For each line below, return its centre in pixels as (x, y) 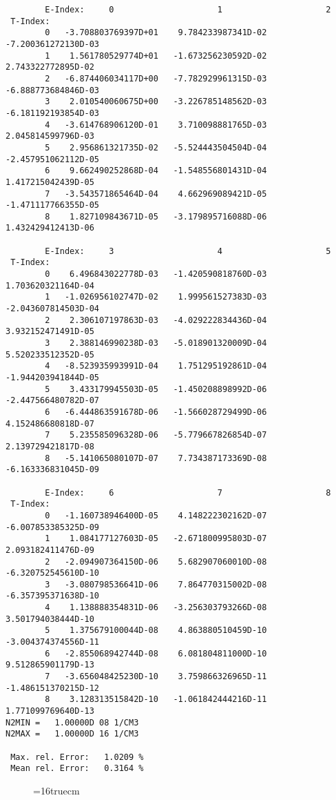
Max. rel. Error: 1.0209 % (77, 757)
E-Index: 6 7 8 (188, 492)
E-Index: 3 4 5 (188, 251)
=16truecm (56, 790)
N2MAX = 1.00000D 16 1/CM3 (72, 734)
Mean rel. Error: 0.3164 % (77, 769)
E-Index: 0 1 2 (188, 10)
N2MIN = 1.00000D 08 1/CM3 (72, 722)
